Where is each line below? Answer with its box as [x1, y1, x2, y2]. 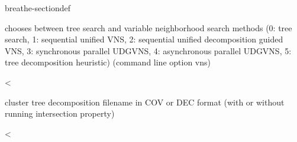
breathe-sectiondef [5, 2, 70, 14]
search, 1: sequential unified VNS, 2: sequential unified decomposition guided [5, 33, 283, 45]
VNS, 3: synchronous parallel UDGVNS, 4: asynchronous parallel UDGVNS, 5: [5, 44, 292, 57]
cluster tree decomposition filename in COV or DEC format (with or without [5, 95, 285, 108]
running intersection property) [5, 107, 115, 120]
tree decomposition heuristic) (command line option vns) [5, 56, 211, 68]
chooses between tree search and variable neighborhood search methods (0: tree [5, 21, 292, 34]
